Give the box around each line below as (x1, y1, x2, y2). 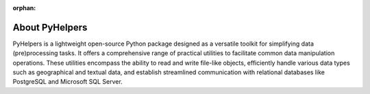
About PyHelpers (12, 21, 88, 33)
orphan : (12, 4, 36, 12)
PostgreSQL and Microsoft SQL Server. (12, 78, 123, 86)
